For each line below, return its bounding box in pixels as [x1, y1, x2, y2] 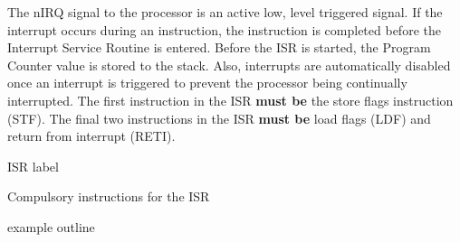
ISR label [7, 156, 59, 175]
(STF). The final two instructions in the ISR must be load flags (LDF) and [7, 108, 431, 127]
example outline [7, 217, 95, 236]
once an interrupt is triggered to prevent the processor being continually [7, 73, 407, 92]
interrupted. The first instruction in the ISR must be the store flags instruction [7, 90, 454, 109]
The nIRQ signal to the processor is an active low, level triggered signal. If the [7, 3, 443, 21]
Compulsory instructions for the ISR [7, 187, 210, 206]
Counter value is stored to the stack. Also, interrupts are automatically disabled [7, 55, 451, 74]
